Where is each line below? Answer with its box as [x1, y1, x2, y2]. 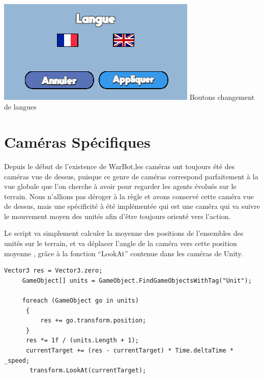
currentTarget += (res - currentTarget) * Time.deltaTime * [25, 347, 234, 354]
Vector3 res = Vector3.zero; [4, 267, 103, 275]
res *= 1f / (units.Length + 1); [25, 337, 139, 344]
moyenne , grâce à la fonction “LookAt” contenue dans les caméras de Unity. [4, 248, 243, 258]
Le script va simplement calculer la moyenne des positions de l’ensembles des [4, 228, 244, 238]
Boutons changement [189, 91, 255, 102]
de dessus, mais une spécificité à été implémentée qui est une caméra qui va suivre [4, 201, 260, 211]
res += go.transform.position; [40, 317, 146, 325]
